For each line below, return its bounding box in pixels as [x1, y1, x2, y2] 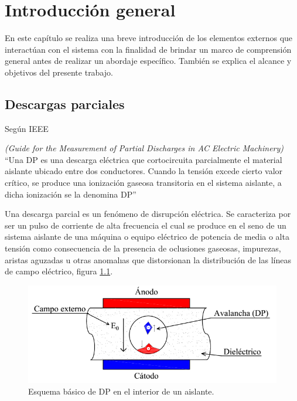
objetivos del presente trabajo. [5, 66, 113, 78]
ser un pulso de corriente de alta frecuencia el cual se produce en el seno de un [5, 219, 286, 231]
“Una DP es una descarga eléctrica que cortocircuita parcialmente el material [5, 153, 282, 165]
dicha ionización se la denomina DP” [5, 188, 136, 200]
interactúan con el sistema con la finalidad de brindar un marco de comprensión [5, 43, 292, 55]
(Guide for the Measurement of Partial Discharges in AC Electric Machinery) [5, 142, 284, 154]
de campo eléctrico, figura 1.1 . [5, 265, 113, 277]
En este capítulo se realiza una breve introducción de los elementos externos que [5, 32, 293, 44]
